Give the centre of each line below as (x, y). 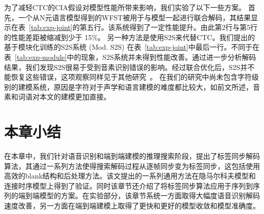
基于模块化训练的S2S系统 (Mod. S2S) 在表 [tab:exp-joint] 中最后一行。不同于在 (132, 47)
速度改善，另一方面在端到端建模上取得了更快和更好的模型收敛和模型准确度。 (132, 206)
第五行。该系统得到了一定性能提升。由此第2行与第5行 (168, 27)
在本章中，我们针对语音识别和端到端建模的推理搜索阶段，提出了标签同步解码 (132, 156)
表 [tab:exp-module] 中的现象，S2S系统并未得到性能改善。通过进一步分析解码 (130, 57)
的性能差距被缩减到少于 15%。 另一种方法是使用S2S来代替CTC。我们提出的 (129, 37)
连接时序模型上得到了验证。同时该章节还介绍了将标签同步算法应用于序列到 (128, 185)
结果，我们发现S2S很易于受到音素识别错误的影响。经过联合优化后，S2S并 (126, 67)
